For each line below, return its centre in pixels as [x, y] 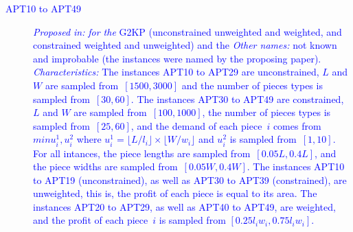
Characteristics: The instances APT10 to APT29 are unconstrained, [176, 72]
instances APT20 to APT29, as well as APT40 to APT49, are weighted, [184, 206]
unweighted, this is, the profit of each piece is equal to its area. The [175, 193]
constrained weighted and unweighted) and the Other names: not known [185, 45]
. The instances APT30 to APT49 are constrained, [237, 98]
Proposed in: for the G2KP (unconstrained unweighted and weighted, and [187, 31]
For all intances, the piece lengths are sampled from [142, 153]
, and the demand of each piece [196, 125]
